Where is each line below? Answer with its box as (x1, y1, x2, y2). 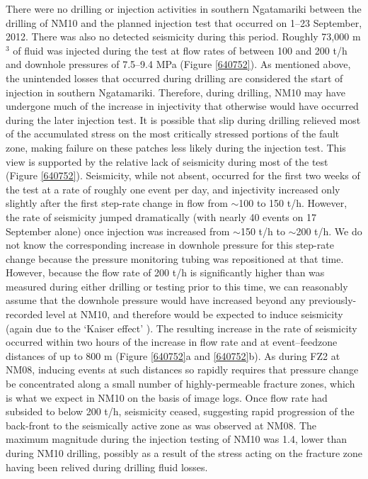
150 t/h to (240, 223, 285, 238)
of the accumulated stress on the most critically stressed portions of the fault (6, 126, 340, 141)
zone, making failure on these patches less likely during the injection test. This (6, 140, 346, 154)
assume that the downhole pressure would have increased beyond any (6, 293, 306, 308)
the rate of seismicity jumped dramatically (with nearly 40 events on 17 (6, 209, 316, 224)
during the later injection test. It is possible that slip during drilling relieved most (6, 112, 361, 127)
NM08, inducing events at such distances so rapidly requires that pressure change (6, 362, 359, 377)
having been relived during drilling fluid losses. (6, 459, 208, 474)
